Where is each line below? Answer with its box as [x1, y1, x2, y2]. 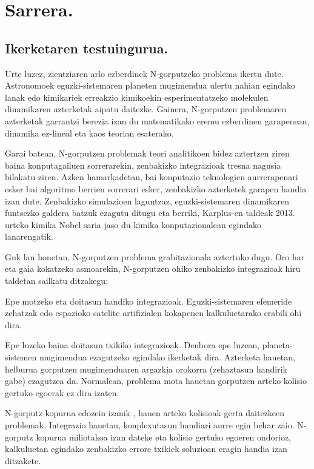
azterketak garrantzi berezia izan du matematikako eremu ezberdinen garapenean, [5, 114, 310, 127]
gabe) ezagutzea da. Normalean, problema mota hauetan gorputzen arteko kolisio [5, 374, 307, 387]
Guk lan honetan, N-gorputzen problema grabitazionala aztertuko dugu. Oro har [5, 250, 305, 263]
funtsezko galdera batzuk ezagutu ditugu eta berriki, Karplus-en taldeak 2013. [5, 206, 295, 219]
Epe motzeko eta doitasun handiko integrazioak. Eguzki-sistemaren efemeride [5, 294, 292, 307]
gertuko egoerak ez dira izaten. [5, 386, 119, 399]
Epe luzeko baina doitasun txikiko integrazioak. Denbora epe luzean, [5, 339, 260, 351]
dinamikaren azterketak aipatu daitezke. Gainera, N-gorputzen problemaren [5, 103, 287, 115]
